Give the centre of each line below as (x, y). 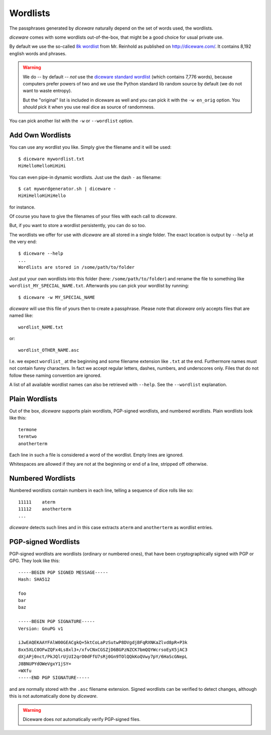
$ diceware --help (41, 253)
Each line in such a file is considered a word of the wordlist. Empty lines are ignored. (96, 455)
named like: (21, 316)
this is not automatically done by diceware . (53, 696)
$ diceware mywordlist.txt (51, 159)
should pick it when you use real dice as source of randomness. (89, 107)
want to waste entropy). (47, 91)
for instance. (22, 207)
